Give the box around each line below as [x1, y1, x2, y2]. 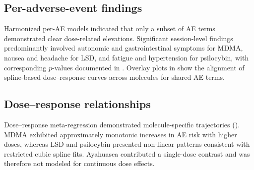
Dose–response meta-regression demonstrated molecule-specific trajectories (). [4, 119, 240, 129]
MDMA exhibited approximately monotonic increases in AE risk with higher [4, 129, 237, 139]
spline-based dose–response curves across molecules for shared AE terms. [4, 72, 225, 82]
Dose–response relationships [4, 96, 151, 112]
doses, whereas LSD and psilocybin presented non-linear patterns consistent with [4, 139, 250, 149]
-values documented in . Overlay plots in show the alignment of [52, 62, 245, 72]
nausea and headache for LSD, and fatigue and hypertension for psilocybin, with [4, 52, 249, 62]
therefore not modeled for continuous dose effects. [4, 158, 155, 169]
